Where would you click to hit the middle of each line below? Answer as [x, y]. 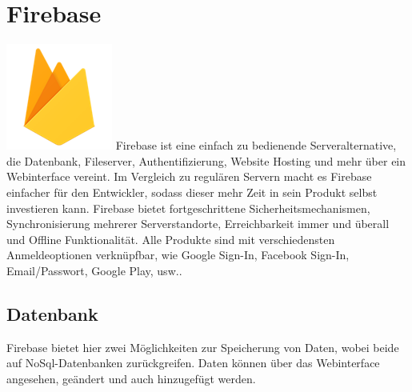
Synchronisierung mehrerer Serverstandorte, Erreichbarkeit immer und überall [198, 224]
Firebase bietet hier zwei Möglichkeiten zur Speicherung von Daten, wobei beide [203, 347]
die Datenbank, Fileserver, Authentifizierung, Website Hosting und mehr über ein [206, 160]
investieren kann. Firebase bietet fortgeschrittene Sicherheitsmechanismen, [188, 208]
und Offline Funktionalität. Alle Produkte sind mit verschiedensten [171, 239]
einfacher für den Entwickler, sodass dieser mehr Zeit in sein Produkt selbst [192, 192]
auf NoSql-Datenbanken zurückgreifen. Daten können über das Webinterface [193, 363]
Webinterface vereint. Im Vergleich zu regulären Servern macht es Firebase [189, 176]
